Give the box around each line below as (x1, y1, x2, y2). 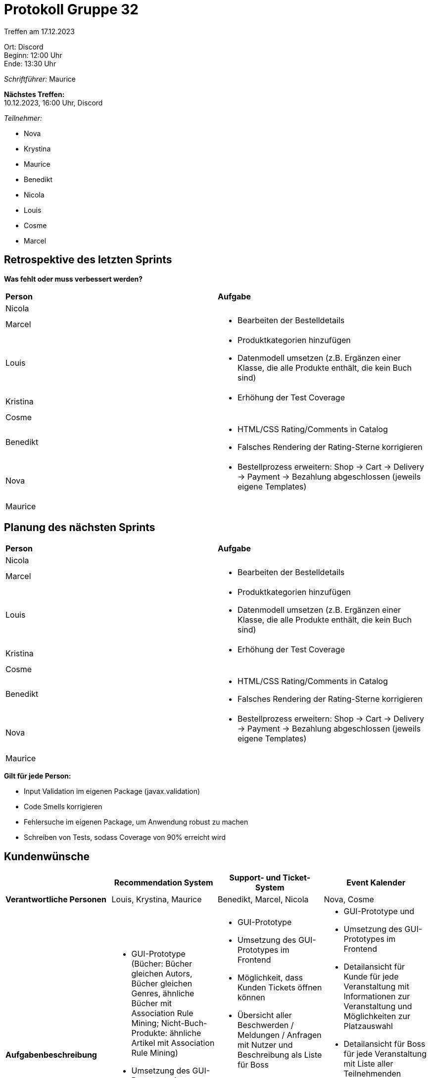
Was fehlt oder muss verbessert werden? (4, 274, 143, 283)
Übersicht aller (238, 1010, 292, 1021)
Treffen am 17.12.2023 (4, 27, 75, 36)
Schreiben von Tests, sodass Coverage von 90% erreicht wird (24, 833, 226, 842)
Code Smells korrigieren (24, 802, 102, 811)
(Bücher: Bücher (131, 959, 192, 969)
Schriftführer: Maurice (4, 74, 76, 83)
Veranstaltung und (343, 1001, 412, 1012)
